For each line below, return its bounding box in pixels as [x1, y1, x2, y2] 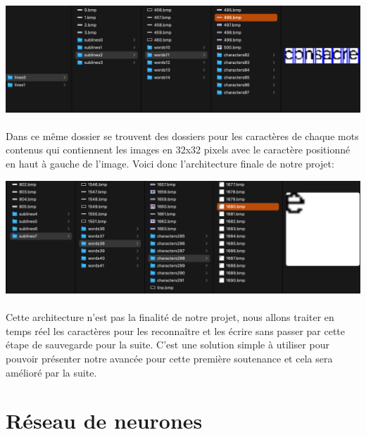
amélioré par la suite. [6, 365, 97, 379]
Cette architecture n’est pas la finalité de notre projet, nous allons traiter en [6, 310, 334, 324]
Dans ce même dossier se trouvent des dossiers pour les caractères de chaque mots [6, 128, 359, 143]
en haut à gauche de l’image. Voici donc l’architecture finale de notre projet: [6, 156, 334, 170]
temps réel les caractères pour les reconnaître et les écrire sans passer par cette [6, 323, 346, 338]
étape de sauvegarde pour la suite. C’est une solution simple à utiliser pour [6, 337, 329, 352]
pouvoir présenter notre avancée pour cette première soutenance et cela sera [6, 351, 333, 365]
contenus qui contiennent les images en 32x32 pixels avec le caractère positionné [6, 142, 351, 157]
